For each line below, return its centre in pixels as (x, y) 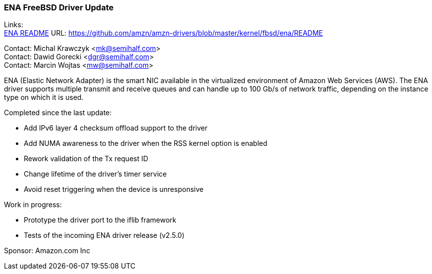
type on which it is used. (44, 97)
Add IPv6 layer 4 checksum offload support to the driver (116, 128)
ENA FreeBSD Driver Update (59, 7)
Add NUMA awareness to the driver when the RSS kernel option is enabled (146, 143)
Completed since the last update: (58, 113)
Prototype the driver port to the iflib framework (100, 220)
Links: (14, 25)
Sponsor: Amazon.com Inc (47, 251)
